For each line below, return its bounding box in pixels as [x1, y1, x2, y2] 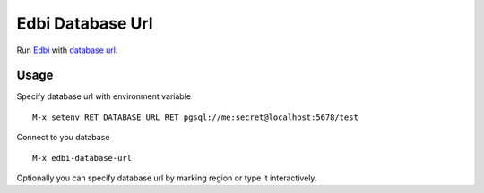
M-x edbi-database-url [32, 153, 133, 163]
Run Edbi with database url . [16, 45, 118, 55]
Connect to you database [16, 132, 110, 143]
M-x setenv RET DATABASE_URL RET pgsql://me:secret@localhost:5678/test [32, 112, 359, 122]
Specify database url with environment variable [16, 91, 192, 102]
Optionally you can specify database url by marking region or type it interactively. [16, 172, 317, 183]
